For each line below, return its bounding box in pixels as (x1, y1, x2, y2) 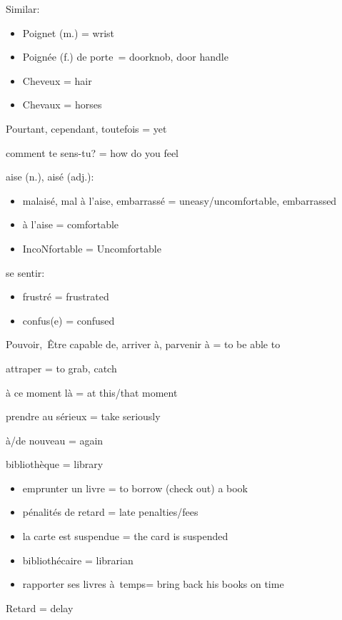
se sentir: (6, 265, 45, 280)
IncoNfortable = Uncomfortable (22, 240, 161, 255)
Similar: (6, 1, 40, 16)
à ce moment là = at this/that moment (6, 385, 178, 400)
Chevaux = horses (22, 97, 102, 112)
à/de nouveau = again (6, 432, 104, 447)
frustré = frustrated (22, 289, 109, 304)
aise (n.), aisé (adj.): (6, 169, 94, 184)
